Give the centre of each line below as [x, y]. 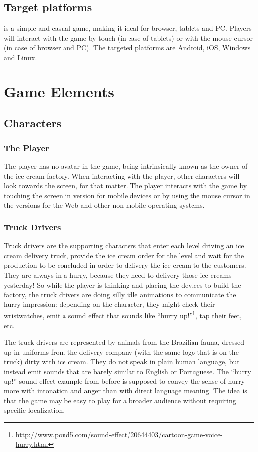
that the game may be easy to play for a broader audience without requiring [120, 400]
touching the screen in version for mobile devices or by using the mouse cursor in [127, 195]
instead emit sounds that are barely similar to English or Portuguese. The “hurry [128, 371]
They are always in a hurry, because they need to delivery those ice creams [118, 274]
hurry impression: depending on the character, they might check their [110, 304]
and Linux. [21, 57]
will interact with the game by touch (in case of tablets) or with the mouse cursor [128, 38]
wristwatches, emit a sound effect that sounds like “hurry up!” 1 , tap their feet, [123, 315]
